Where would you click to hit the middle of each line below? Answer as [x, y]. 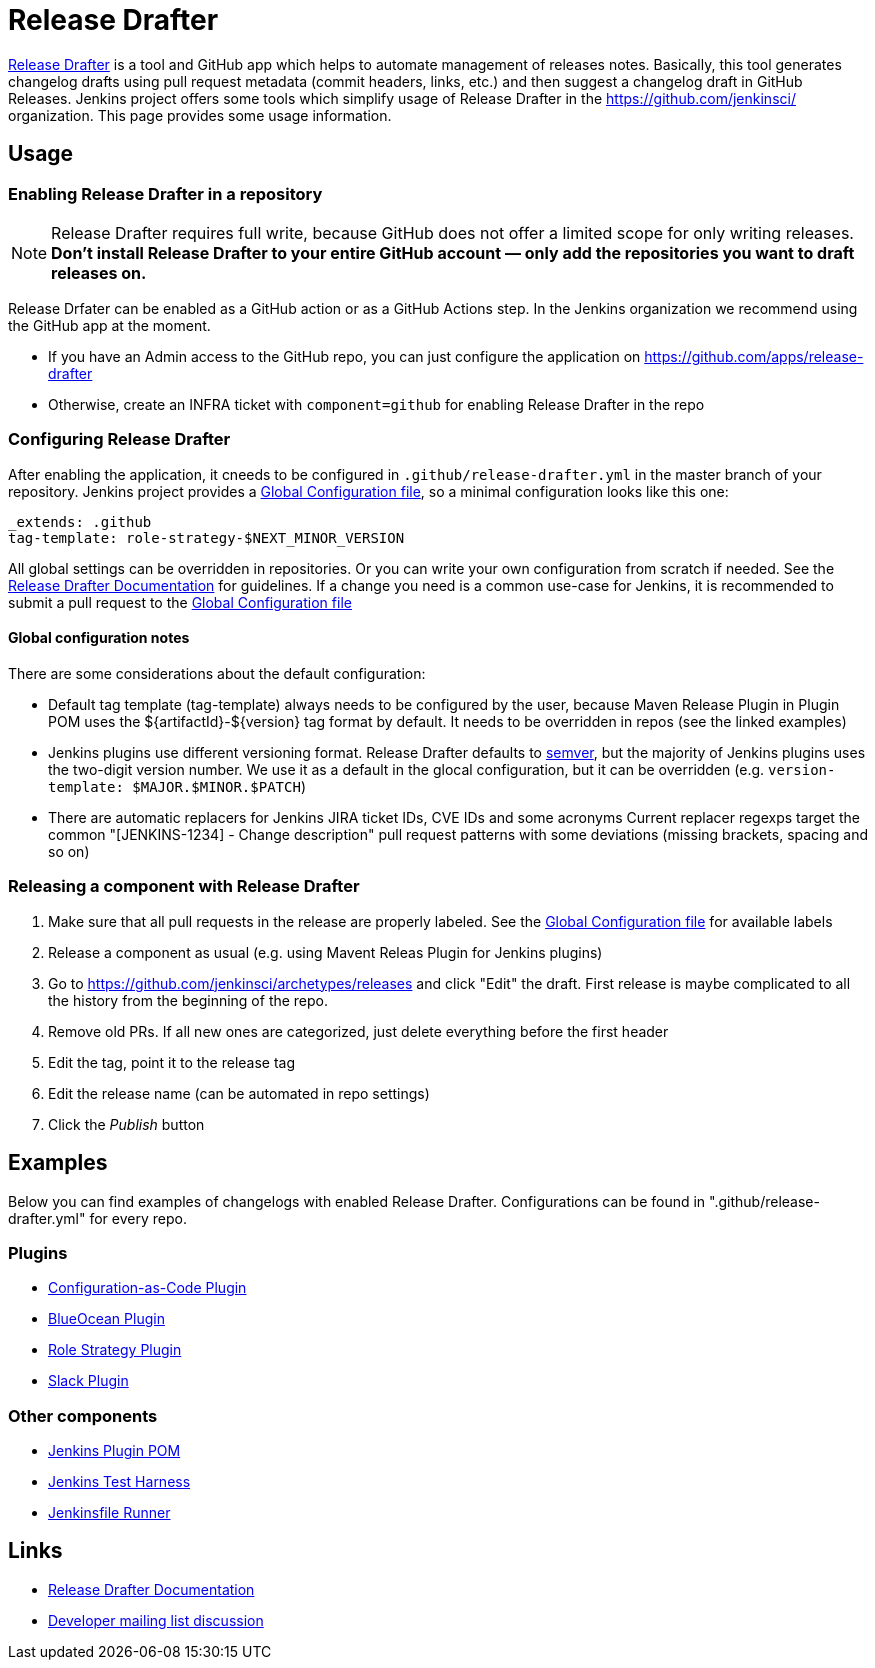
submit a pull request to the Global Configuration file [180, 602]
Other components [83, 1415]
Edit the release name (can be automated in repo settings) [239, 1093]
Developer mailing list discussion [156, 1620]
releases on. [99, 272]
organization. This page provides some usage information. [200, 115]
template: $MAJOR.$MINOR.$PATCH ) [177, 786]
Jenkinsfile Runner [109, 1513]
